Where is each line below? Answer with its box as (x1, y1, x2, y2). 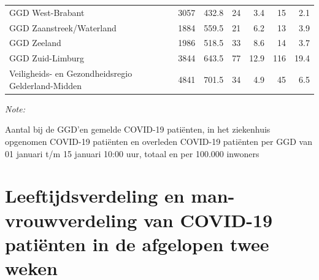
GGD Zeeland (9, 36, 61, 49)
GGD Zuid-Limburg (9, 52, 84, 64)
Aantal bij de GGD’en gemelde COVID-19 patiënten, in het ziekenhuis (5, 123, 271, 136)
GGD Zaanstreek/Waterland (9, 21, 117, 34)
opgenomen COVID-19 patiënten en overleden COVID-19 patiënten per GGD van (5, 135, 312, 147)
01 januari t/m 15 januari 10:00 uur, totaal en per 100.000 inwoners (5, 147, 259, 160)
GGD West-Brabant (9, 6, 85, 18)
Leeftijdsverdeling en (5, 183, 185, 208)
